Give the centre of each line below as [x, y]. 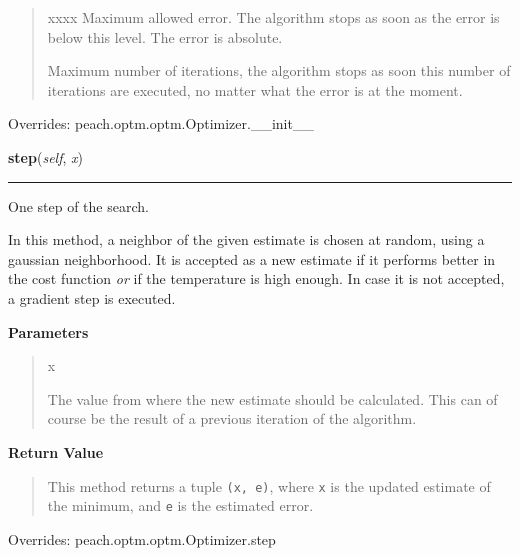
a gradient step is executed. [92, 297]
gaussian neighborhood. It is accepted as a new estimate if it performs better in [252, 258]
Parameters [48, 331]
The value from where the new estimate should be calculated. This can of [272, 398]
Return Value [56, 451]
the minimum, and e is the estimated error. [180, 505]
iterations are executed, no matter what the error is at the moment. [255, 89]
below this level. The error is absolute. [165, 36]
